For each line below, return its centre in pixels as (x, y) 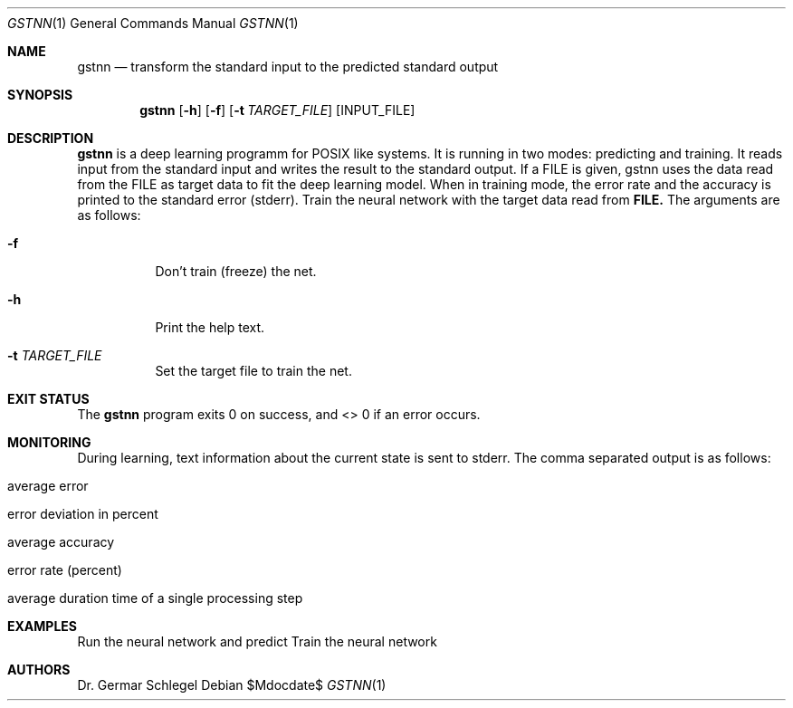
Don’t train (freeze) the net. (236, 271)
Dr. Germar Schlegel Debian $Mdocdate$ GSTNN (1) (232, 685)
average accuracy (61, 542)
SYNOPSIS (40, 95)
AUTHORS (39, 670)
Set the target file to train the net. (253, 371)
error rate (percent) (65, 570)
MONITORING (49, 442)
